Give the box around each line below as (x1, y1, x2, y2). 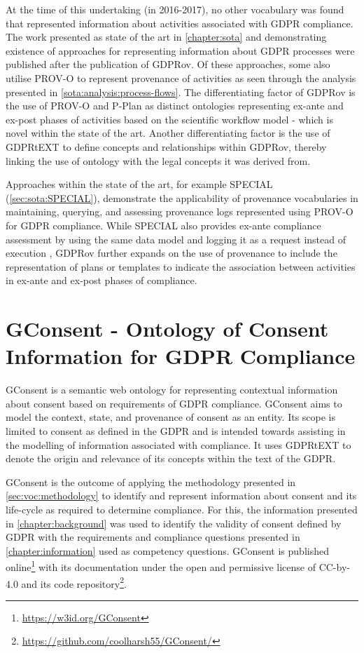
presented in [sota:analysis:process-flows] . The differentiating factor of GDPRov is (6, 84, 356, 99)
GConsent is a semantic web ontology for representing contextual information (6, 382, 338, 397)
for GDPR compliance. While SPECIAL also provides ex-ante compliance (6, 217, 321, 232)
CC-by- (318, 559, 350, 574)
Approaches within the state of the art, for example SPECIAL (6, 177, 273, 191)
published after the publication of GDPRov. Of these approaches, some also (6, 57, 330, 72)
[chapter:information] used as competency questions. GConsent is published (6, 543, 329, 558)
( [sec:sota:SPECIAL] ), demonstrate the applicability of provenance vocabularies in (6, 190, 358, 205)
